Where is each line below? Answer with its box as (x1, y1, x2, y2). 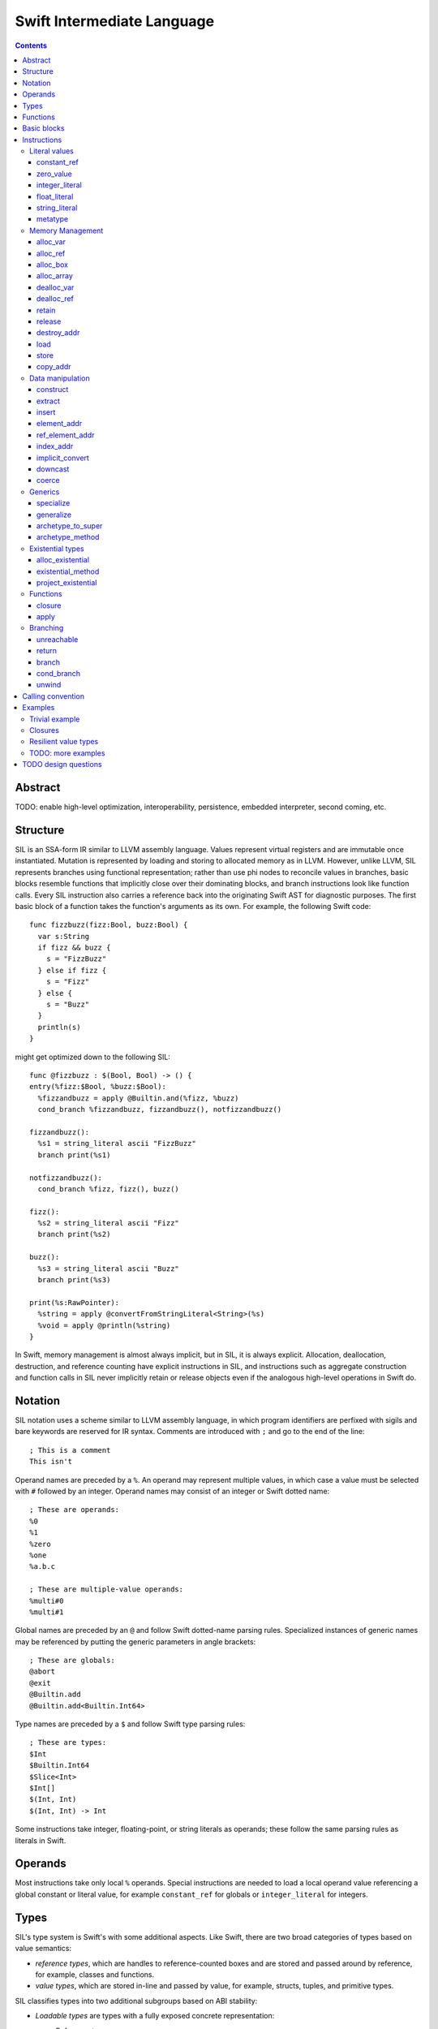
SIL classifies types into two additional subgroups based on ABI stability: (15, 1996, 258, 2005)
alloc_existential (36, 555, 89, 565)
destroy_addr (36, 328, 80, 338)
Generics (29, 487, 60, 497)
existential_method (36, 566, 100, 576)
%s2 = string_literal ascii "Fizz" (37, 1218, 180, 1228)
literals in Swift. (15, 1835, 67, 1846)
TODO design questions (22, 760, 102, 769)
